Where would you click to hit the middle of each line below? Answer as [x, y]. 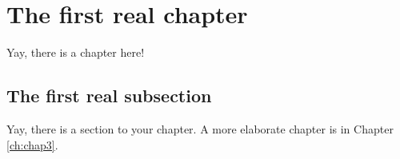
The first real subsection [109, 95]
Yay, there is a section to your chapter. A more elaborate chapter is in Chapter [200, 128]
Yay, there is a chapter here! [76, 52]
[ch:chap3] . [32, 144]
